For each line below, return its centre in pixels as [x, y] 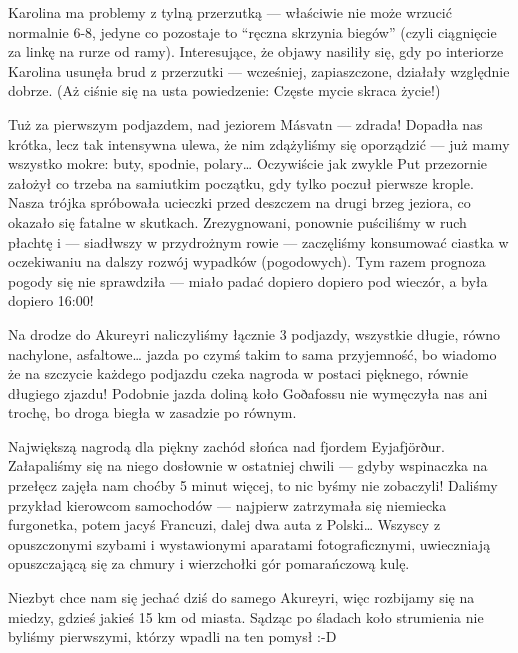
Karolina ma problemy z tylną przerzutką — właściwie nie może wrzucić [230, 12]
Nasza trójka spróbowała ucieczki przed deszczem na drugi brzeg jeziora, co [239, 202]
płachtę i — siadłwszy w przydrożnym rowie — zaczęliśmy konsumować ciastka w [258, 241]
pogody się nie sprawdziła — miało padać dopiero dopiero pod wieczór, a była [248, 280]
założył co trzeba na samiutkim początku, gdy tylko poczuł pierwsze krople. [241, 182]
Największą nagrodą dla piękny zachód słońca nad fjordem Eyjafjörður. [226, 445]
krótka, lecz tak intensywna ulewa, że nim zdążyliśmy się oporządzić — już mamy [259, 143]
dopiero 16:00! [51, 300]
